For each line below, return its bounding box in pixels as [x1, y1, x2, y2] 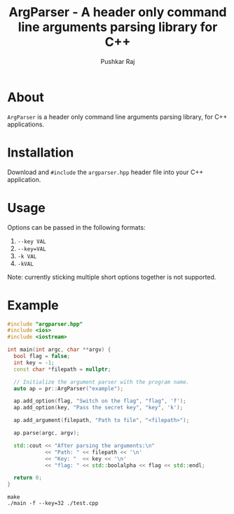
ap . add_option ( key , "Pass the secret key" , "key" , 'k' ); [13, 404, 184, 411]
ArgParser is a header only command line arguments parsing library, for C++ [7, 112, 228, 121]
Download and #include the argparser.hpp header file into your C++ [7, 168, 204, 176]
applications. [7, 120, 44, 128]
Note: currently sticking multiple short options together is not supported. [7, 272, 216, 281]
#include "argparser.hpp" [7, 320, 83, 327]
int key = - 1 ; [13, 359, 55, 366]
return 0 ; [13, 475, 42, 482]
